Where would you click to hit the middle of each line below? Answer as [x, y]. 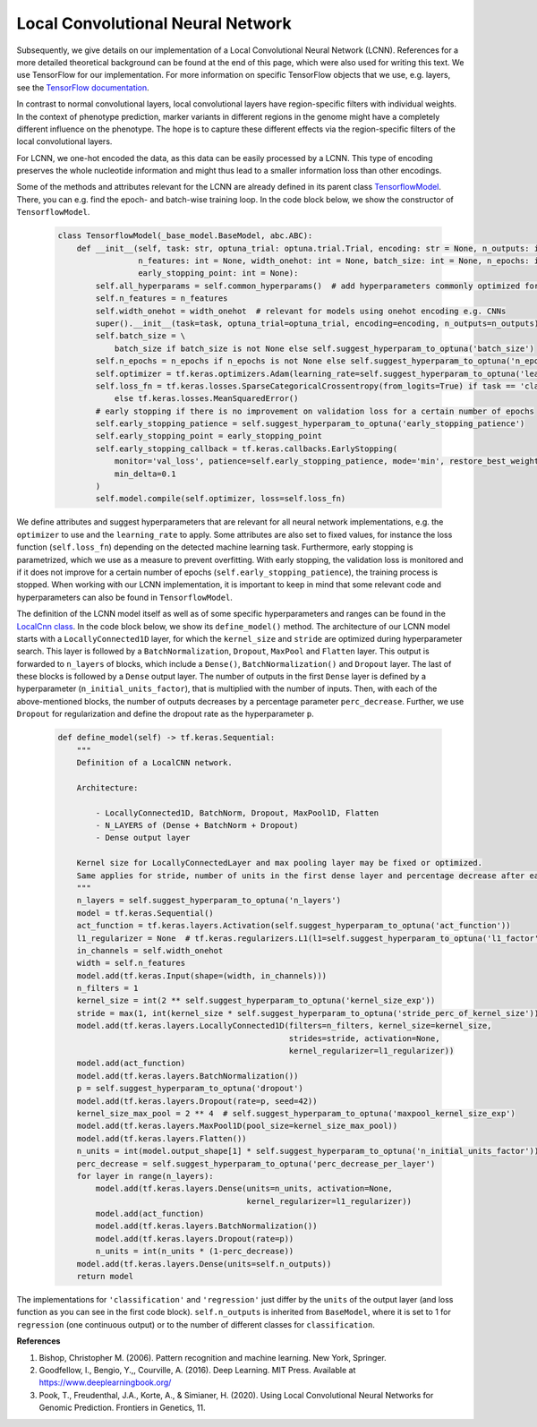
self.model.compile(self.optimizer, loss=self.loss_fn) [221, 499]
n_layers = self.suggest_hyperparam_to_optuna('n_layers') [209, 901]
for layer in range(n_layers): [145, 1176]
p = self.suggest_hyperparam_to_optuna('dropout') [190, 1089]
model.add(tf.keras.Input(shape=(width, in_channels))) [202, 975]
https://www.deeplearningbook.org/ [105, 1382]
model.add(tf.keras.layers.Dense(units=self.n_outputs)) [204, 1264]
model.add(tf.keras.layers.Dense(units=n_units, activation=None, [244, 1189]
